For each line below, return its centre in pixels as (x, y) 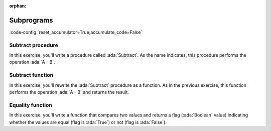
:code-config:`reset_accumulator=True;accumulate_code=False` (76, 32)
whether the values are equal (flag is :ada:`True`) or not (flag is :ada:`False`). (88, 122)
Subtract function (31, 75)
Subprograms (31, 20)
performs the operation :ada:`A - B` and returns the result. (69, 92)
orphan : (18, 6)
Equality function (31, 105)
